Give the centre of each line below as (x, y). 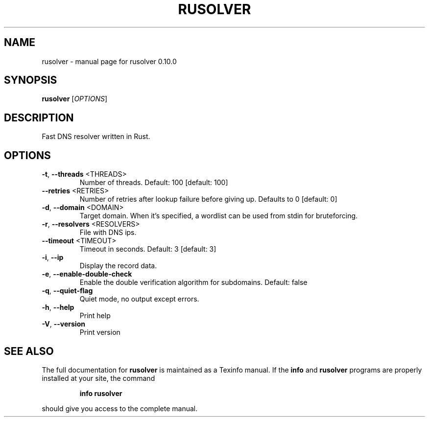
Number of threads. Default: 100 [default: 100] (154, 183)
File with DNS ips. (108, 233)
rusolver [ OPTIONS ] (75, 99)
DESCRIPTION (39, 117)
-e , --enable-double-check (87, 274)
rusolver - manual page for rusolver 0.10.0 (109, 61)
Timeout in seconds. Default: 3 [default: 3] (148, 249)
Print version (100, 332)
